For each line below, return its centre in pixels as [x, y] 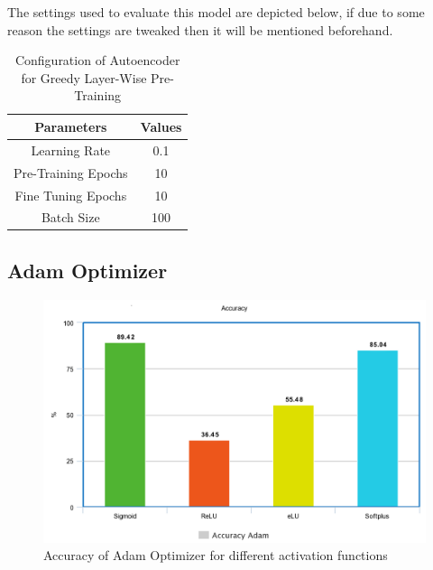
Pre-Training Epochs [71, 172]
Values [161, 126]
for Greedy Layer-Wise [84, 77]
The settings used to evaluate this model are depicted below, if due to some [216, 12]
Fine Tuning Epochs [71, 195]
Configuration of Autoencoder [97, 60]
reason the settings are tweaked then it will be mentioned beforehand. [200, 29]
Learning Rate [71, 150]
